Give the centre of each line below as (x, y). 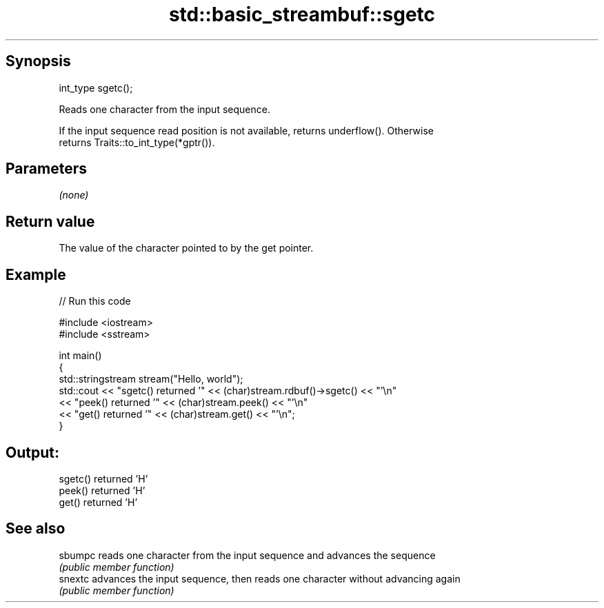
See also (36, 529)
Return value (50, 221)
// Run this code (95, 301)
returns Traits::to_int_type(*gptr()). (137, 142)
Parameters (46, 169)
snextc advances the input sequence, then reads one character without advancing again (260, 578)
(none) (74, 195)
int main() (80, 356)
